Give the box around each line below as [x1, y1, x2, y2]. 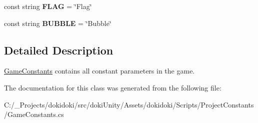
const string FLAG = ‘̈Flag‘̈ [4, 1, 92, 11]
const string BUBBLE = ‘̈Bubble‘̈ [4, 17, 111, 28]
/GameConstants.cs [4, 109, 64, 119]
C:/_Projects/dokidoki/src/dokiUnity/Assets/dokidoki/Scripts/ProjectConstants [4, 99, 254, 109]
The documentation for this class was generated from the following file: [4, 82, 221, 92]
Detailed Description [4, 42, 113, 57]
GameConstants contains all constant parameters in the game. [4, 65, 195, 76]
